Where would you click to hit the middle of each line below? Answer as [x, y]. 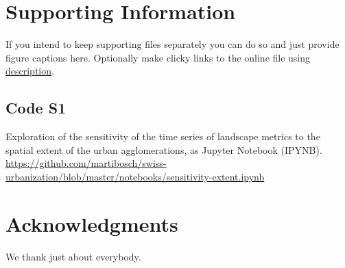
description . [30, 71]
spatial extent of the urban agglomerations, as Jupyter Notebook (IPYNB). [164, 149]
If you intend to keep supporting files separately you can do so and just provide [172, 44]
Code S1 [36, 108]
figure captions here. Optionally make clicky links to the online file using [158, 57]
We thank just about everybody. [73, 256]
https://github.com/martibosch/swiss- [86, 163]
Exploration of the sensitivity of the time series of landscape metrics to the [163, 136]
